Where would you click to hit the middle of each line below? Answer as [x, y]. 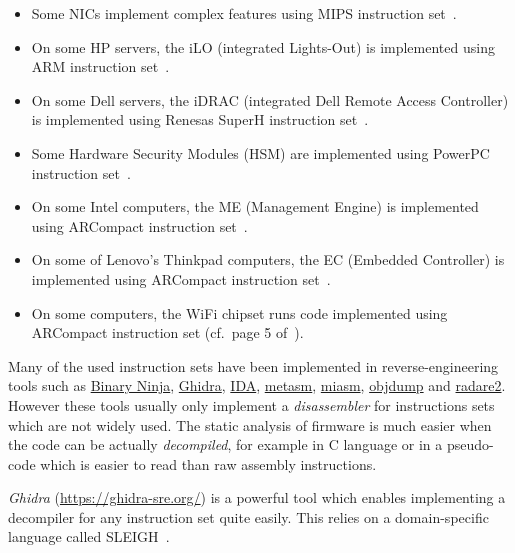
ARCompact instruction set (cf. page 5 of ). [167, 332]
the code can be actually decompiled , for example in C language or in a [225, 444]
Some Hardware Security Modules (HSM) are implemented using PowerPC [260, 152]
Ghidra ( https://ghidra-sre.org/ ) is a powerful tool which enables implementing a [257, 497]
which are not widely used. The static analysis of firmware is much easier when [250, 424]
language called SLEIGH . [89, 536]
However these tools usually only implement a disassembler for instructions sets [251, 404]
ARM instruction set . [100, 66]
